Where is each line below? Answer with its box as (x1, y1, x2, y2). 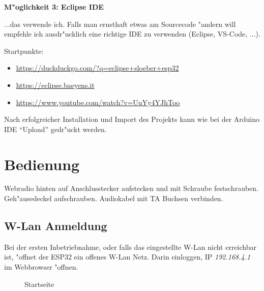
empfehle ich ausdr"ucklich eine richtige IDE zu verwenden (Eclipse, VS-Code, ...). (4, 28, 260, 39)
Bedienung (4, 153, 80, 174)
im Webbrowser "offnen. (4, 262, 78, 272)
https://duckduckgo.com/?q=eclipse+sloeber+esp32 (16, 62, 179, 73)
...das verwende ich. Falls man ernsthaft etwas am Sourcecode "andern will (4, 18, 236, 29)
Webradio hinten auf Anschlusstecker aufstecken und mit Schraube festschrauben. (4, 183, 258, 193)
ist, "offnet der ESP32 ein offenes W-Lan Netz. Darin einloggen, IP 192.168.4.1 (4, 251, 251, 262)
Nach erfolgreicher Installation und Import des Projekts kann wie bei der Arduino (4, 114, 260, 124)
